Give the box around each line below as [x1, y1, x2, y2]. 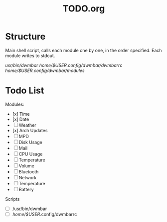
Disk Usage [18, 139, 42, 145]
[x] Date [12, 116, 29, 122]
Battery [18, 186, 34, 192]
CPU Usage [18, 151, 43, 157]
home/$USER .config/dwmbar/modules [5, 68, 85, 74]
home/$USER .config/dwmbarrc [12, 211, 77, 217]
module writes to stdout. [5, 53, 55, 59]
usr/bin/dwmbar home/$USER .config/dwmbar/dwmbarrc [5, 62, 123, 68]
